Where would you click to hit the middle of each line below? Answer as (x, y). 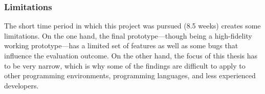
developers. (21, 85)
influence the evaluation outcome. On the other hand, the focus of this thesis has (131, 55)
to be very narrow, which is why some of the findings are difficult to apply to (125, 65)
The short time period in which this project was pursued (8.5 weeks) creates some (132, 26)
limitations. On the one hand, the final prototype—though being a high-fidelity (128, 35)
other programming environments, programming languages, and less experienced (130, 75)
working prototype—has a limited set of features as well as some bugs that (121, 45)
